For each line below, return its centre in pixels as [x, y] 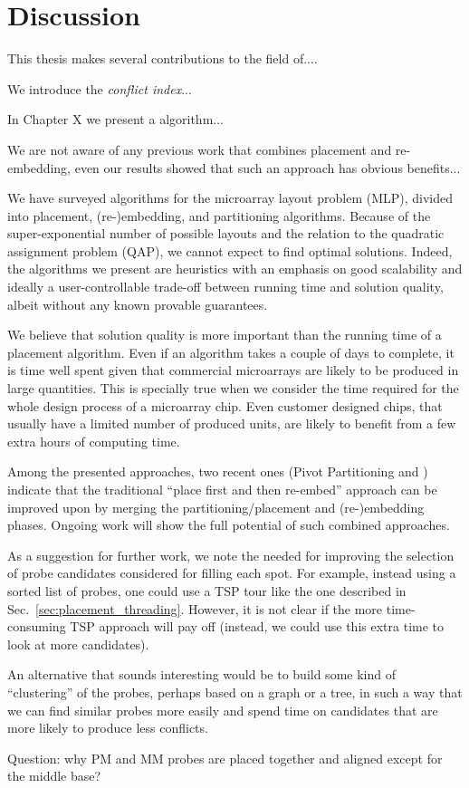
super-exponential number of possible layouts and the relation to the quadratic [226, 233]
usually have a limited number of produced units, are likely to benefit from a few [232, 423]
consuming [37, 626]
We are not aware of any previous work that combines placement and [200, 149]
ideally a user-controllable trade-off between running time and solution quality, [225, 287]
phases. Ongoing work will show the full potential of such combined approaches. [229, 525]
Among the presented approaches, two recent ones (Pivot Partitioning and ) [218, 471]
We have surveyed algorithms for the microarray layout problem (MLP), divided [230, 198]
